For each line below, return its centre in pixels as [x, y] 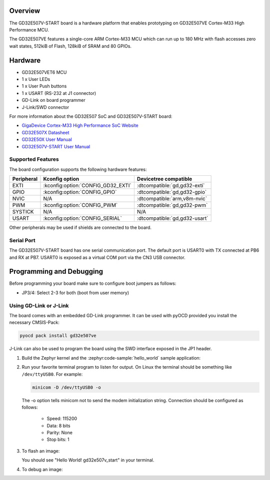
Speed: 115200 [62, 419]
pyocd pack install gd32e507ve [58, 336]
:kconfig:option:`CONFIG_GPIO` [80, 192]
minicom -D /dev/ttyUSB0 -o [66, 387]
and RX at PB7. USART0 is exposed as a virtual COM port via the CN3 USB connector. [97, 257]
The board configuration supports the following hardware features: [78, 169]
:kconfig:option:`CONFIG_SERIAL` [82, 218]
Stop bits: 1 [58, 440]
